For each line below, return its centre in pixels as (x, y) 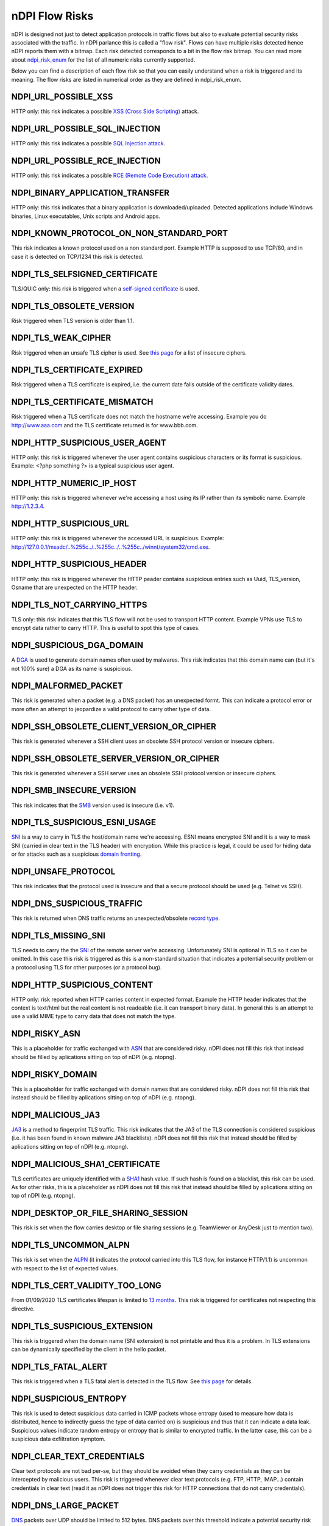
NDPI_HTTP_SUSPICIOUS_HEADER (79, 564)
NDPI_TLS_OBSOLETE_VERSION (73, 306)
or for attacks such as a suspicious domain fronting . (76, 854)
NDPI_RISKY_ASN (46, 1034)
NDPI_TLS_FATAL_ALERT (59, 1366)
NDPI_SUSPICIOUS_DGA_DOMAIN (77, 645)
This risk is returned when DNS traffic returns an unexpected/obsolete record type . (116, 918)
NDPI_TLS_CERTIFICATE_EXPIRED (77, 370)
